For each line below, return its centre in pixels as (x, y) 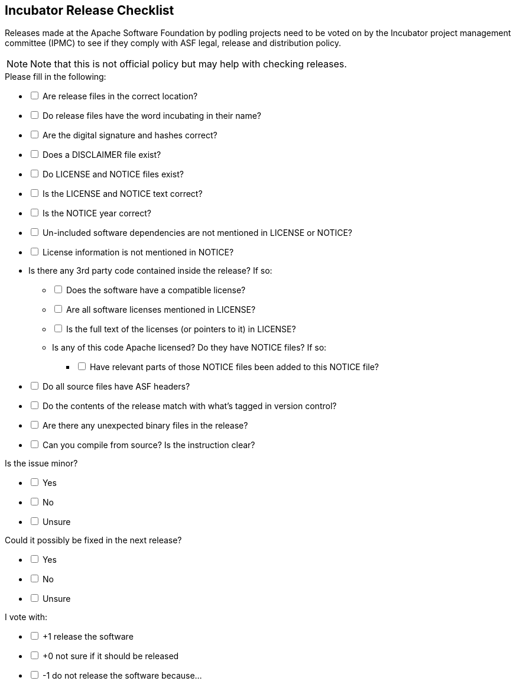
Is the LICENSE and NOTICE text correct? (122, 194)
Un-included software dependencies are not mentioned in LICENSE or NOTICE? (197, 233)
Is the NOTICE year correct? (97, 213)
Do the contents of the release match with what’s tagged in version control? (189, 406)
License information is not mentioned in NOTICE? (138, 252)
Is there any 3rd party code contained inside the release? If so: (150, 271)
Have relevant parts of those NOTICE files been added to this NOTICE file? (234, 367)
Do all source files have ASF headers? (116, 387)
